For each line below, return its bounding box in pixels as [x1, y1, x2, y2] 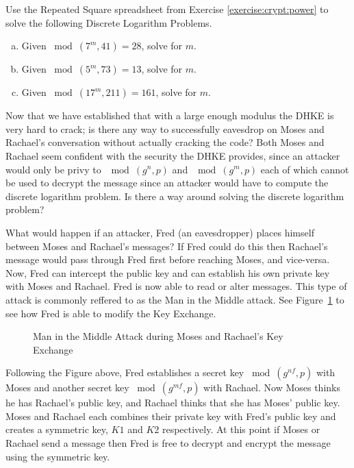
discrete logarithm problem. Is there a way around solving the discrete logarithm [5, 188, 344, 203]
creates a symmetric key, [5, 422, 108, 436]
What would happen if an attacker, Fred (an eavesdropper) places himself [5, 225, 314, 239]
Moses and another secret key [5, 380, 129, 395]
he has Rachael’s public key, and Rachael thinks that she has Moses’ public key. [5, 395, 340, 410]
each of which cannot [260, 162, 349, 176]
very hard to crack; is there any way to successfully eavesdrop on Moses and [5, 121, 325, 136]
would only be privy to [5, 162, 101, 176]
